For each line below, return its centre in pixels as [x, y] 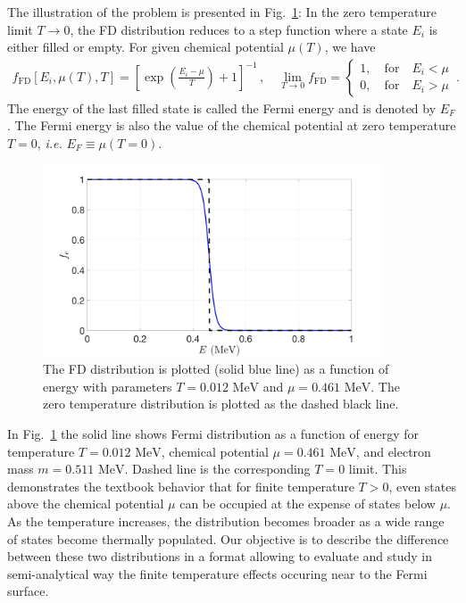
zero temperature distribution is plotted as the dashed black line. [221, 404]
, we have [350, 47]
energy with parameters [108, 386]
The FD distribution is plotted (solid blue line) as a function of [216, 369]
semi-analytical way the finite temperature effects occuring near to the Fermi [217, 573]
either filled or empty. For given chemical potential [146, 47]
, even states [422, 486]
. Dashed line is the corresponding [217, 469]
